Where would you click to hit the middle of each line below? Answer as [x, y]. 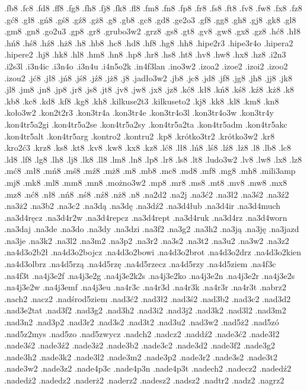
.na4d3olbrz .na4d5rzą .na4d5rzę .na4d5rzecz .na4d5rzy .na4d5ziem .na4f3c [140, 264]
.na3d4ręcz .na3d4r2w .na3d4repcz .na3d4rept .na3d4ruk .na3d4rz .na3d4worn [146, 217]
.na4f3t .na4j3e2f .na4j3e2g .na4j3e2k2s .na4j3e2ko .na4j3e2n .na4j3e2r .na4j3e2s [150, 275]
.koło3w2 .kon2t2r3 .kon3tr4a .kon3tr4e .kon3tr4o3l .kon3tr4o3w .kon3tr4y [139, 112]
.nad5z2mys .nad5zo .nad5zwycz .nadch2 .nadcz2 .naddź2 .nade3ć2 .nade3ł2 [142, 333]
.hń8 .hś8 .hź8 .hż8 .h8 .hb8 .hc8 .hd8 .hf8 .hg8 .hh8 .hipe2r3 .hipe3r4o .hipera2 [149, 42]
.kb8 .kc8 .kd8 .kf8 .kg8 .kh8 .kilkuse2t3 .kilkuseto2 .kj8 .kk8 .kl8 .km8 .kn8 [142, 101]
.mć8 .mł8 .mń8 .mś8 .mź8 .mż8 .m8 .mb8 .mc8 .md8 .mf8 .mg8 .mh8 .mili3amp [150, 171]
